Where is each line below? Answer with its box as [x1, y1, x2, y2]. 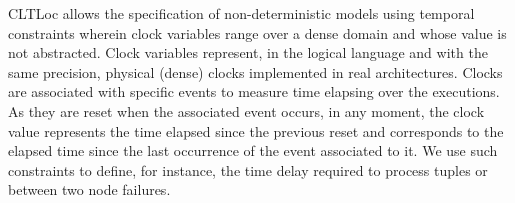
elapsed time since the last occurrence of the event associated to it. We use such [8, 140, 498, 161]
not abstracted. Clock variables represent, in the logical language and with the [8, 42, 488, 63]
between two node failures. [8, 179, 171, 200]
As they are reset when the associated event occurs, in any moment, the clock [8, 100, 485, 121]
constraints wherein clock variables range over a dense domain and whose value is [8, 22, 507, 43]
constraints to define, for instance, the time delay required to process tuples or [8, 159, 488, 180]
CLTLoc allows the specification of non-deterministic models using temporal [8, 3, 475, 23]
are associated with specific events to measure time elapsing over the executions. [8, 81, 500, 102]
